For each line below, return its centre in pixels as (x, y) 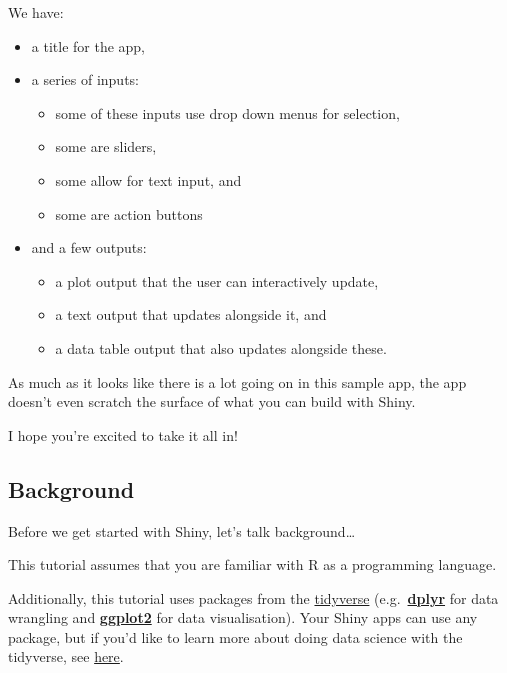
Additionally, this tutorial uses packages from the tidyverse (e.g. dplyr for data (253, 597)
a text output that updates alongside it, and (191, 314)
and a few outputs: (89, 247)
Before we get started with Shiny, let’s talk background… (182, 530)
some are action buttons (129, 213)
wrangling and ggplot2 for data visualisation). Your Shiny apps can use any (243, 617)
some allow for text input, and (148, 179)
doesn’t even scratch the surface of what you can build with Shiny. (212, 401)
